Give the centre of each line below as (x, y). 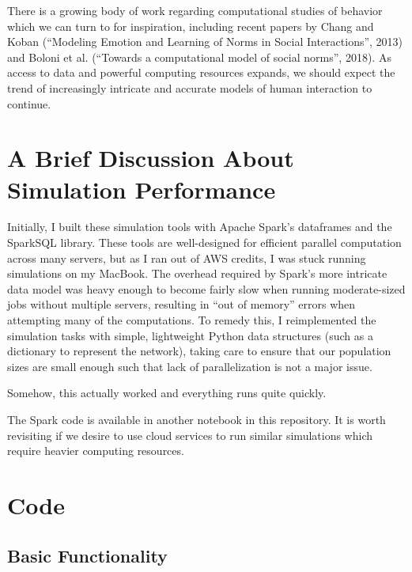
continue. (29, 103)
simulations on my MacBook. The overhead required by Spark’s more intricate (197, 273)
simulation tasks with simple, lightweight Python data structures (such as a (190, 335)
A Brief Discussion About (151, 158)
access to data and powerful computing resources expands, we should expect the (201, 72)
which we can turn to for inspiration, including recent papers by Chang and (191, 26)
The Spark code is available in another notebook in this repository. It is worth (197, 419)
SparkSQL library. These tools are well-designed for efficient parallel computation (204, 242)
